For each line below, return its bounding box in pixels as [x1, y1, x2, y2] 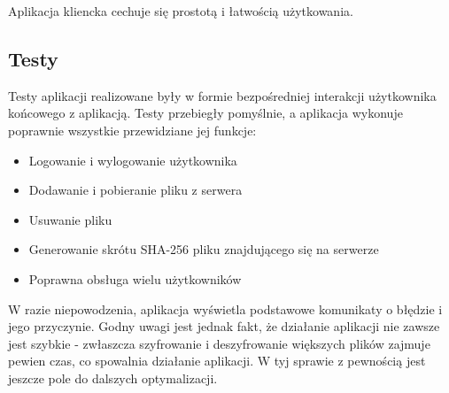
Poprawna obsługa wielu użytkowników [28, 269, 242, 288]
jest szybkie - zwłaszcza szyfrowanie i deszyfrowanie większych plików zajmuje [8, 334, 430, 352]
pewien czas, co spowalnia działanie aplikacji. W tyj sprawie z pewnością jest [8, 351, 426, 370]
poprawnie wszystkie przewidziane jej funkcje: [8, 120, 257, 139]
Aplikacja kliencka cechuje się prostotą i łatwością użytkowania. [8, 2, 353, 19]
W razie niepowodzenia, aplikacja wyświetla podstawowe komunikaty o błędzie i [8, 299, 443, 318]
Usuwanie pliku [28, 210, 112, 228]
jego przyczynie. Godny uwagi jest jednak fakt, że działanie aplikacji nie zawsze [8, 317, 440, 335]
